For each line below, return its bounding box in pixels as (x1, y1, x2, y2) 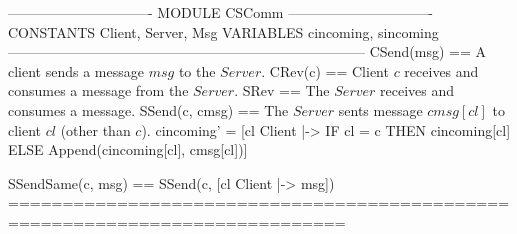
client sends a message (8, 60, 144, 81)
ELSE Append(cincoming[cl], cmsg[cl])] (8, 139, 248, 160)
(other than (60, 119, 131, 140)
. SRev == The (234, 80, 330, 101)
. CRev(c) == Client (261, 60, 389, 81)
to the (178, 60, 216, 81)
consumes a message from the (8, 80, 189, 101)
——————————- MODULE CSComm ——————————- (8, 2, 433, 22)
